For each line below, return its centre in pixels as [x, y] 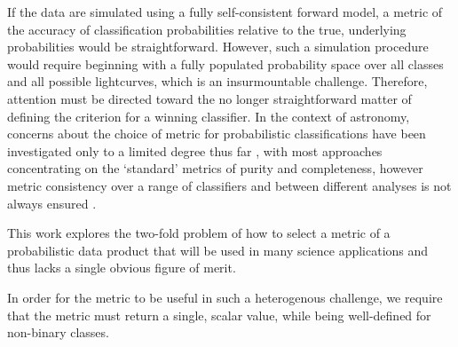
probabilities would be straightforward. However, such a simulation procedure [218, 47]
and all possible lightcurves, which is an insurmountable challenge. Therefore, [217, 81]
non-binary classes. [58, 332]
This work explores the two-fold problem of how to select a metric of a [199, 233]
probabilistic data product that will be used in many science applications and [218, 250]
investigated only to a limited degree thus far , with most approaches [195, 150]
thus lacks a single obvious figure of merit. [122, 268]
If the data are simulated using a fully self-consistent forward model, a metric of [225, 12]
